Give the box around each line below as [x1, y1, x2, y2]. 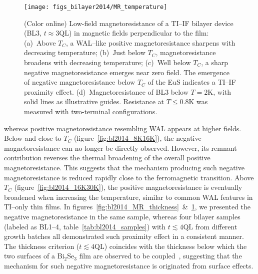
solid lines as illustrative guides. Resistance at [24, 96, 164, 107]
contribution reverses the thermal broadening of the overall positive [4, 152, 210, 163]
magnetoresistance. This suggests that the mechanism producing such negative [4, 162, 244, 172]
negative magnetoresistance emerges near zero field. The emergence [24, 67, 229, 77]
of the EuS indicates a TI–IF [147, 77, 236, 87]
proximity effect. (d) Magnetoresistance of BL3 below [24, 86, 188, 97]
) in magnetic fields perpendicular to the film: [68, 28, 209, 38]
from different [195, 221, 237, 231]
